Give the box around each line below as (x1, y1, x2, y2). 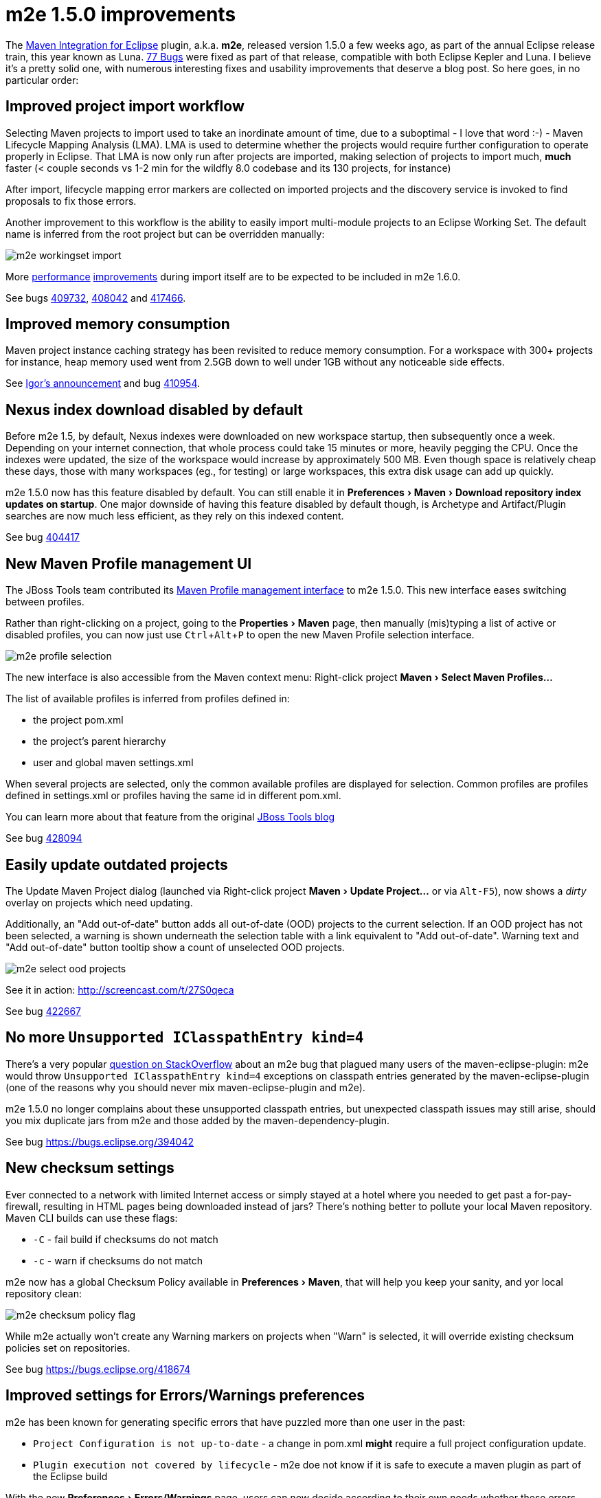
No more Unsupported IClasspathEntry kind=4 (5, 1029, 364, 1047)
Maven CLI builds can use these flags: (5, 1211, 178, 1224)
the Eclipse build (33, 1470, 108, 1482)
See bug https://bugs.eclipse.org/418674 (5, 1363, 191, 1375)
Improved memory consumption (5, 315, 230, 333)
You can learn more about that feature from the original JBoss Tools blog (5, 811, 335, 823)
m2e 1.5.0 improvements (5, 3, 236, 26)
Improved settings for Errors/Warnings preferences (5, 1387, 365, 1405)
